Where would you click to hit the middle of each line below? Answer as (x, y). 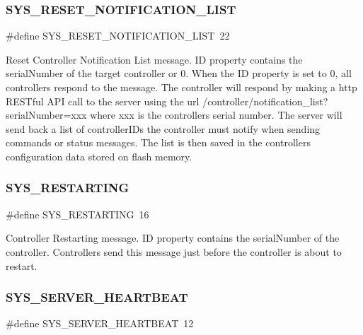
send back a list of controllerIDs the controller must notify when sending (163, 128)
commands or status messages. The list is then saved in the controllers (158, 142)
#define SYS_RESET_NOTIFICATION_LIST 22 (118, 36)
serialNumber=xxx (46, 115)
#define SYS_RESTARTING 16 (77, 214)
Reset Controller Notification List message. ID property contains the (154, 59)
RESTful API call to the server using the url (103, 101)
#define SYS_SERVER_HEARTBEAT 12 (100, 323)
